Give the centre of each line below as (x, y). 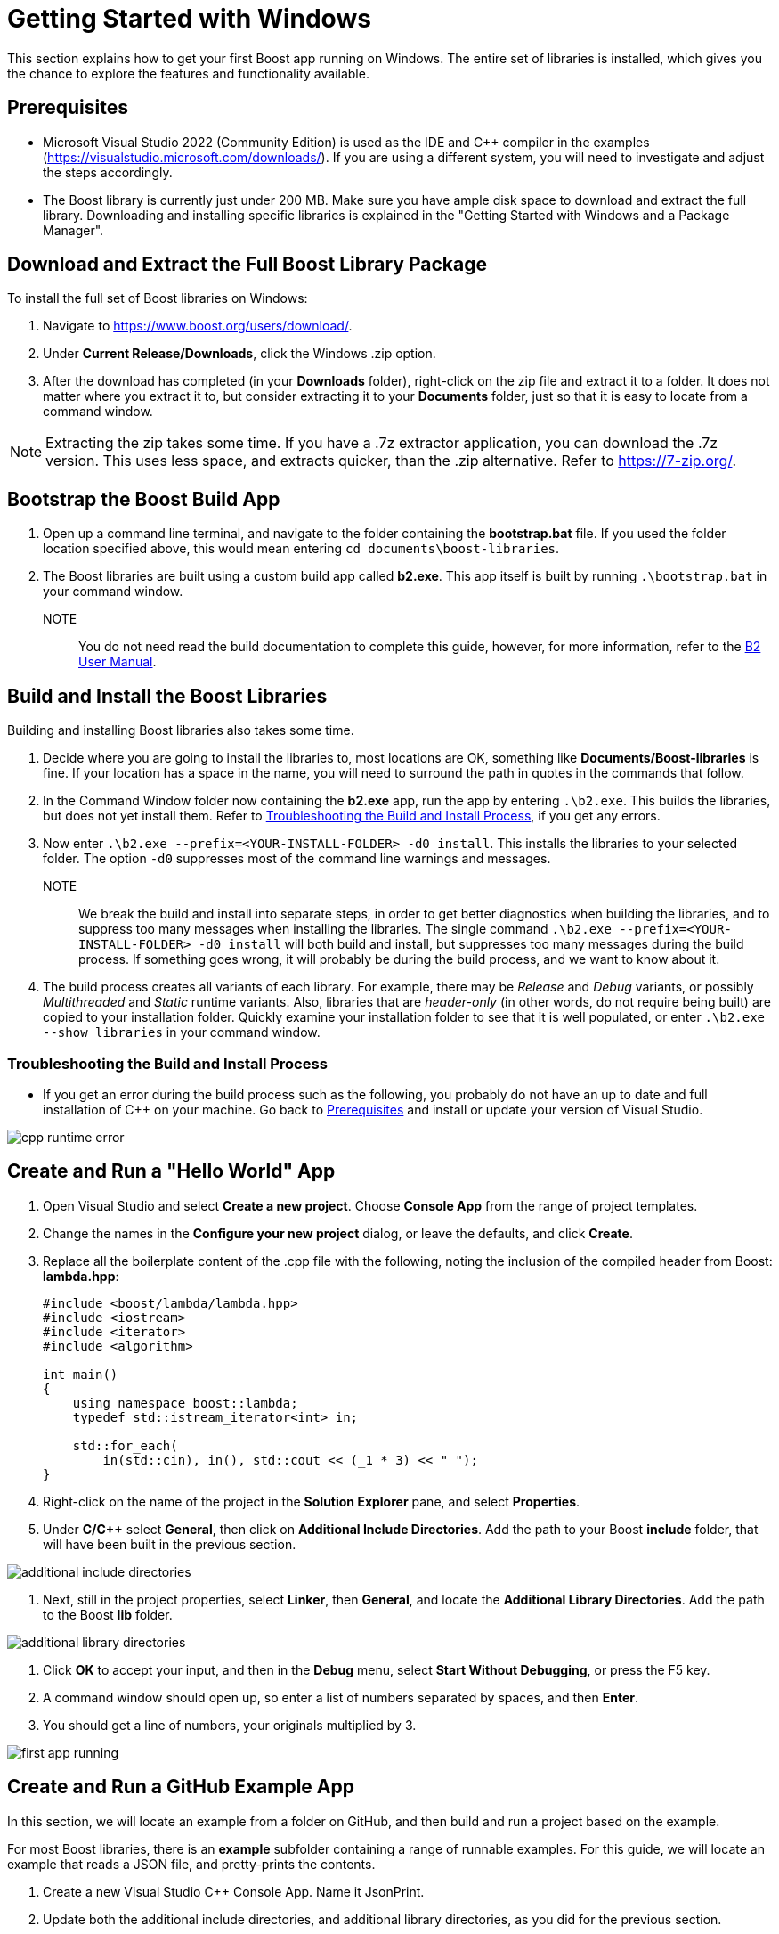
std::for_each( (125, 1445)
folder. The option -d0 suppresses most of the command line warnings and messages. (297, 859)
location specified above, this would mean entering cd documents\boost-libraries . (301, 549)
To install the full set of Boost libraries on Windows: (158, 298)
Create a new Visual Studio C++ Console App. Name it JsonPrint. (234, 1891)
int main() (81, 1374)
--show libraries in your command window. (182, 1032)
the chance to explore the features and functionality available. (188, 73)
